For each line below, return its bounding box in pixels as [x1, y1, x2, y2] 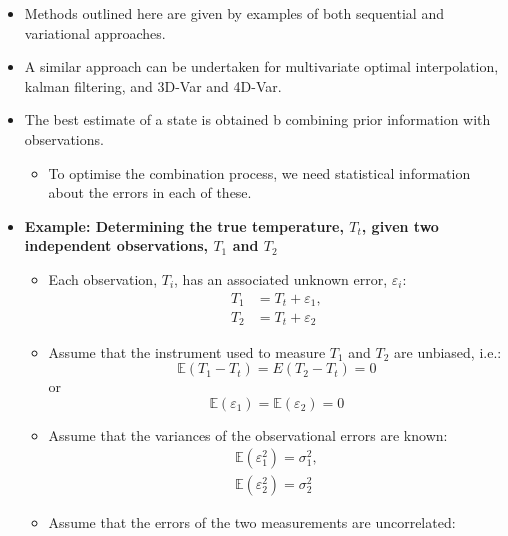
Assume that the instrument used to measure [48, 341, 326, 362]
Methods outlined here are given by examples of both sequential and [24, 3, 444, 23]
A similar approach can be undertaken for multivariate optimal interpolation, [24, 56, 499, 77]
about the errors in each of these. [48, 182, 252, 203]
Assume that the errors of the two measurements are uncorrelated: [48, 512, 456, 533]
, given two [361, 215, 439, 236]
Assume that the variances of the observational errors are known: [48, 424, 448, 445]
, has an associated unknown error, [174, 268, 388, 289]
